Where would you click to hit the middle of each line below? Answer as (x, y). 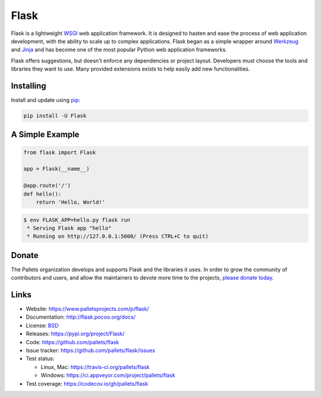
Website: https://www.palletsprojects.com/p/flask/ (87, 309)
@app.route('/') (47, 186)
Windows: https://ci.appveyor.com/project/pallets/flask (108, 375)
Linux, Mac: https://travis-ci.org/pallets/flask (95, 367)
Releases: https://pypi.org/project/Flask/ (75, 334)
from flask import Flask (60, 152)
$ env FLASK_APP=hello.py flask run (77, 220)
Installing (29, 86)
